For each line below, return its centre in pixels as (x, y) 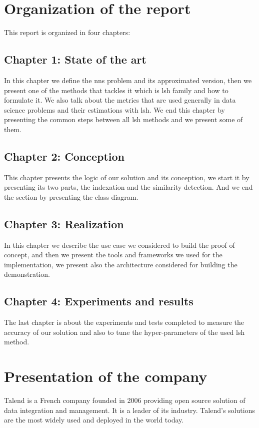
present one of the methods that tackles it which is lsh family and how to (116, 90)
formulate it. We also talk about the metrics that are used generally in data (120, 100)
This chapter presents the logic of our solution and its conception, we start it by (127, 177)
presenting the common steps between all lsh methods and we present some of (123, 119)
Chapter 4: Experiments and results (99, 301)
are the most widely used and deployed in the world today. (94, 420)
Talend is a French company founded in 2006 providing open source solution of (125, 400)
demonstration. (27, 274)
